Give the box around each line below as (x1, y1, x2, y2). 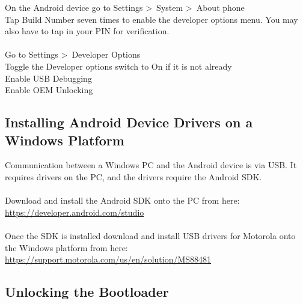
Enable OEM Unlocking (5, 84, 93, 96)
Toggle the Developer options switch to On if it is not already (5, 59, 232, 72)
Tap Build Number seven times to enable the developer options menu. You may (5, 13, 298, 25)
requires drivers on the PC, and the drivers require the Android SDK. (5, 170, 262, 183)
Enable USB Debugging (5, 71, 92, 84)
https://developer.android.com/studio (5, 205, 144, 218)
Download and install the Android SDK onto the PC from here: (5, 194, 240, 207)
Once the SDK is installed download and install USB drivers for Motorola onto (5, 229, 296, 242)
